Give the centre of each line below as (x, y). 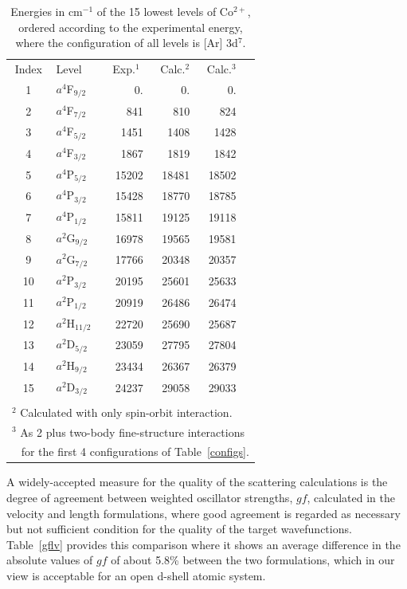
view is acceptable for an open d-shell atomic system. (136, 576)
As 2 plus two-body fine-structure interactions (132, 432)
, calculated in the (351, 498)
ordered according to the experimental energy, (131, 27)
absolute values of (50, 560)
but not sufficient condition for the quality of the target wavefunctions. (179, 529)
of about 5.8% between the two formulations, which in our (253, 560)
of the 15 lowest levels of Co (165, 11)
